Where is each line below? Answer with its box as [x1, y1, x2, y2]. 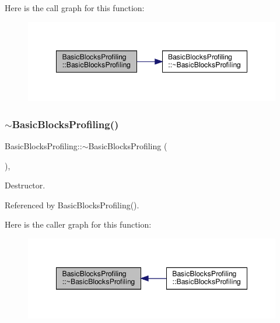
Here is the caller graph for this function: [5, 218, 152, 231]
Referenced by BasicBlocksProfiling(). [5, 198, 139, 211]
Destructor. [5, 179, 45, 191]
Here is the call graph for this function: [5, 2, 145, 13]
